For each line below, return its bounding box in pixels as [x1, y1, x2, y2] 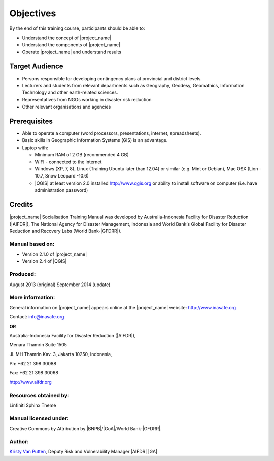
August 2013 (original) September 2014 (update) [9, 281, 111, 288]
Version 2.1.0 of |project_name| [22, 251, 87, 257]
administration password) [35, 187, 88, 193]
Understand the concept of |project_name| [22, 34, 112, 41]
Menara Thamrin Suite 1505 [9, 342, 67, 348]
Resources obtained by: [9, 392, 70, 399]
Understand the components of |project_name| [22, 42, 120, 48]
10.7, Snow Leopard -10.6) [35, 173, 89, 179]
